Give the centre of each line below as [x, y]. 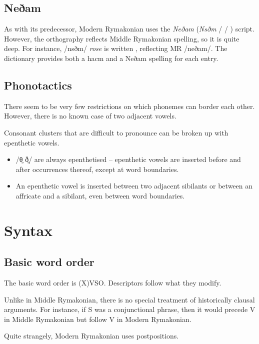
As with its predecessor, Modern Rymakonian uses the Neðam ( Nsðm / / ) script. [129, 29]
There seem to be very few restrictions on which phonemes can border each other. [129, 106]
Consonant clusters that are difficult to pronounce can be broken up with [116, 132]
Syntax [28, 230]
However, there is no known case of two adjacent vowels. [90, 116]
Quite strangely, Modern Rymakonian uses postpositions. [91, 336]
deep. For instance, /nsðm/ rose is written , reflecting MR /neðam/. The [116, 48]
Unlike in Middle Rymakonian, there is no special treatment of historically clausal [129, 299]
